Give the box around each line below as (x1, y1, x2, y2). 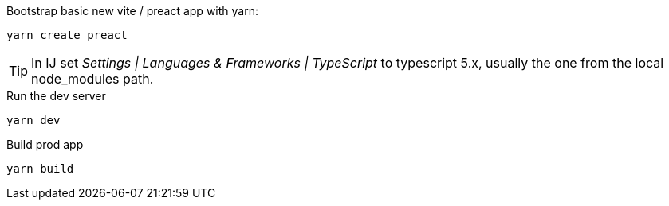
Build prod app (6, 138, 84, 151)
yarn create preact (6, 29, 128, 41)
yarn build (6, 162, 74, 175)
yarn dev (6, 114, 61, 126)
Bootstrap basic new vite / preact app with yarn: (6, 4, 258, 17)
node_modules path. (31, 71, 154, 87)
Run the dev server (6, 89, 106, 103)
